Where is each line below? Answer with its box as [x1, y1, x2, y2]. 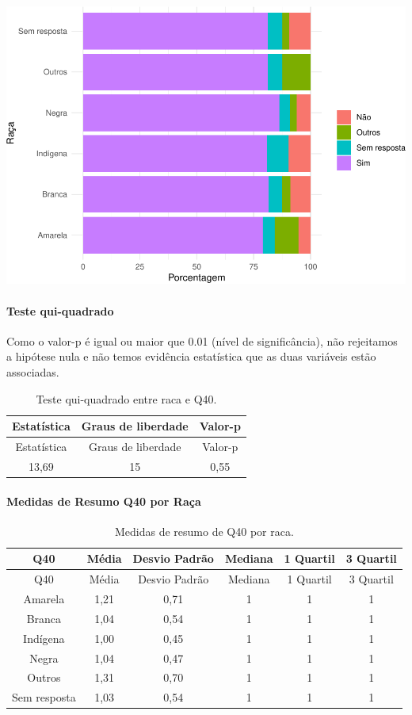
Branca [26, 610, 62, 626]
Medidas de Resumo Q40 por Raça [6, 492, 201, 509]
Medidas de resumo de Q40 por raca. [114, 522, 294, 539]
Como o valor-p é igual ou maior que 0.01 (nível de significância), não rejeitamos [6, 332, 398, 349]
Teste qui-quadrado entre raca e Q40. [36, 390, 217, 407]
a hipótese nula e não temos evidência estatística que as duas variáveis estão [6, 348, 376, 365]
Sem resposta [12, 689, 76, 705]
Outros [27, 669, 61, 686]
